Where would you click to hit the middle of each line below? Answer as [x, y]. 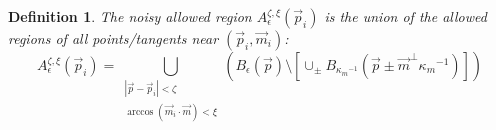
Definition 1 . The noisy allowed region [130, 16]
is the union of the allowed [405, 16]
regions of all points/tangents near [113, 38]
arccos [140, 111]
